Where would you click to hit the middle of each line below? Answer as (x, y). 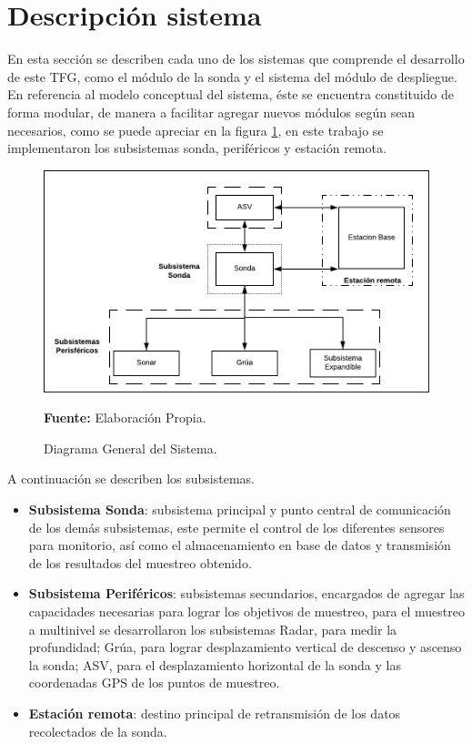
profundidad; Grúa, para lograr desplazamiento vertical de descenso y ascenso (245, 647)
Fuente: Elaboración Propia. (125, 418)
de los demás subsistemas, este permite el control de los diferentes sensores (236, 527)
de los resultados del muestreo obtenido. (140, 562)
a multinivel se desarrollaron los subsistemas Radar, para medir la (213, 629)
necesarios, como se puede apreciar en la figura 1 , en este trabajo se (196, 130)
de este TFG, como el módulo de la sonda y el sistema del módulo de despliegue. (232, 76)
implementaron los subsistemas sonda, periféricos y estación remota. (197, 148)
